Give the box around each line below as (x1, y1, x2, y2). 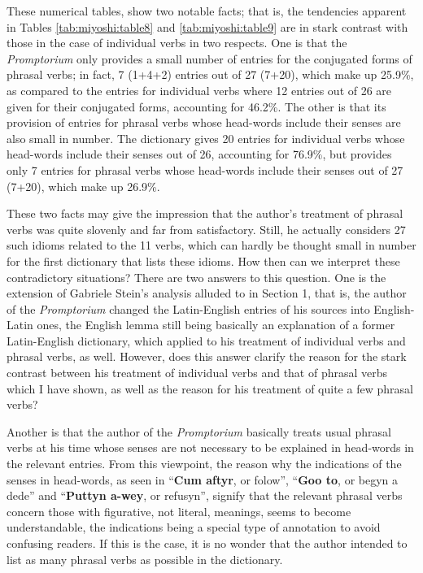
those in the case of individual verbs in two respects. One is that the (7, 34, 347, 51)
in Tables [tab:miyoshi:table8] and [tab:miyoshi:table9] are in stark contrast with (7, 18, 408, 35)
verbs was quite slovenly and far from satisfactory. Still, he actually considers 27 (7, 220, 406, 237)
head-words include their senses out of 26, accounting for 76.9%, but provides (7, 145, 392, 163)
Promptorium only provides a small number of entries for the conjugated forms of (7, 50, 412, 67)
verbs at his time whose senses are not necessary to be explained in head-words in (7, 439, 414, 456)
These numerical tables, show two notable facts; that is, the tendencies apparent (7, 2, 407, 19)
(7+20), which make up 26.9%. (7, 177, 160, 194)
